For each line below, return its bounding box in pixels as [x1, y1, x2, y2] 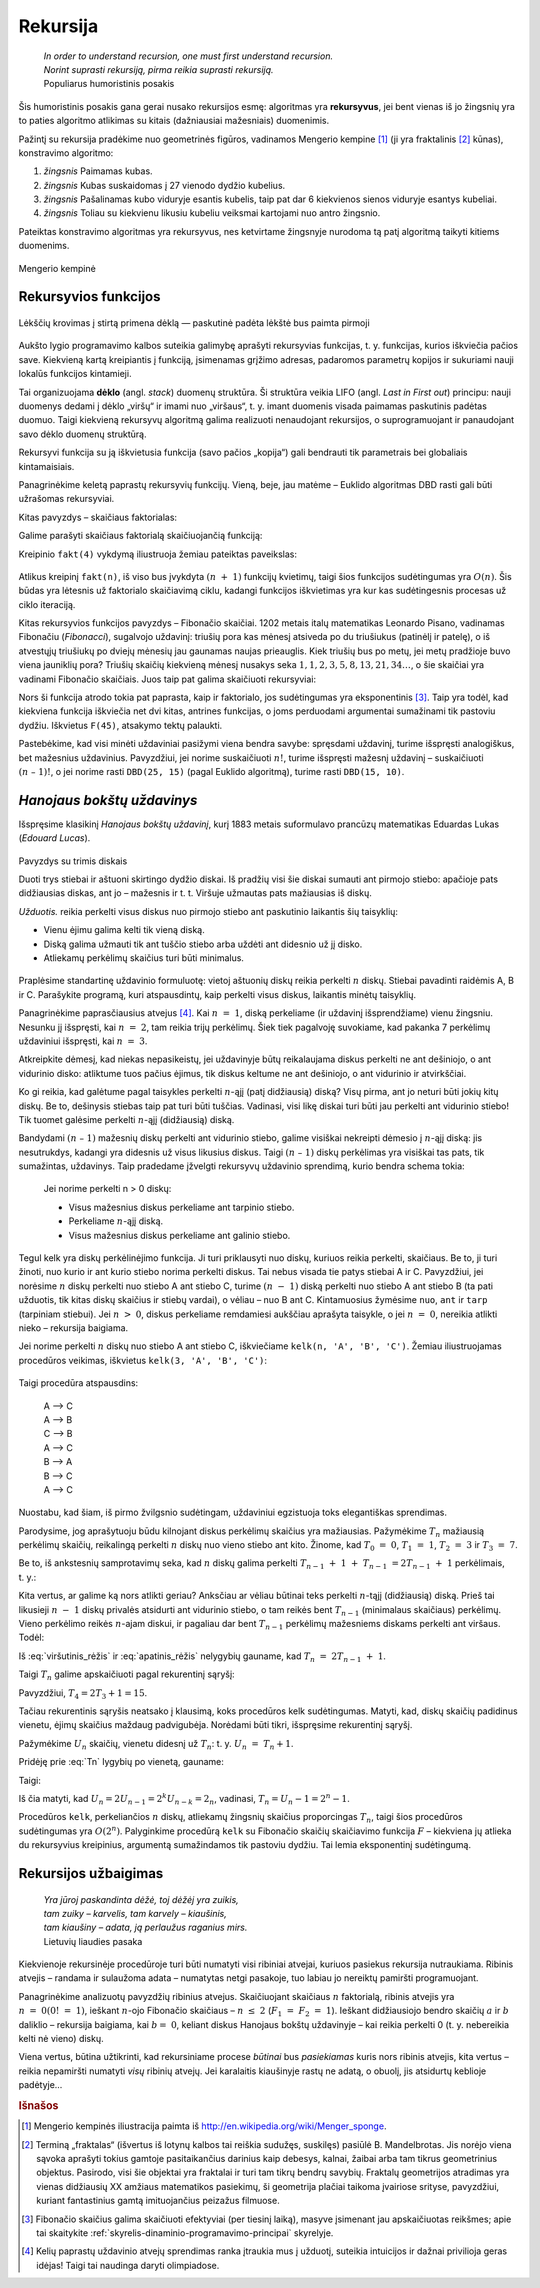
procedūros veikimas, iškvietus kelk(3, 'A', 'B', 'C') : [18, 1354, 268, 1366]
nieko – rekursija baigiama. [18, 1321, 129, 1334]
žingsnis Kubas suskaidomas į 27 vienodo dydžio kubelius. [43, 179, 286, 191]
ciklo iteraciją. [18, 598, 76, 610]
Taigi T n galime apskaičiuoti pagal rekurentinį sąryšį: [18, 1668, 235, 1682]
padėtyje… [18, 2079, 63, 2091]
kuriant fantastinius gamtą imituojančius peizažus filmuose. [36, 2195, 280, 2207]
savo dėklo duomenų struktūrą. [18, 428, 147, 440]
